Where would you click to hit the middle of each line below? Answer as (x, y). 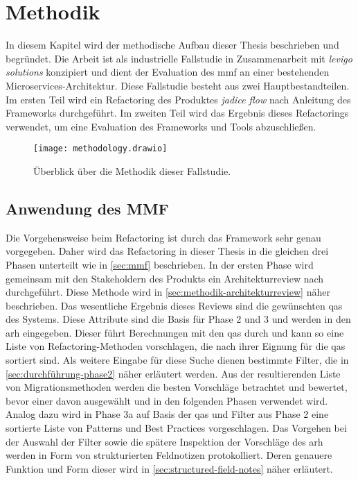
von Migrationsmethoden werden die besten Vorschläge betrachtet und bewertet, (177, 387)
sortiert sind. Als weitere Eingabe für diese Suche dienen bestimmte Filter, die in (177, 360)
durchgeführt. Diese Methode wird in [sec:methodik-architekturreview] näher (168, 292)
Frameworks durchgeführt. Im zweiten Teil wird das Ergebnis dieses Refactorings (177, 113)
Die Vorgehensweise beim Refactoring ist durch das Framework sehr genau (163, 237)
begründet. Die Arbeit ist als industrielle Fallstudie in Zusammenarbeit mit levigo (179, 58)
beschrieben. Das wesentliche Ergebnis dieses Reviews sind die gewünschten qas (174, 305)
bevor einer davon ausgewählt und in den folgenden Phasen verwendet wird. (167, 400)
